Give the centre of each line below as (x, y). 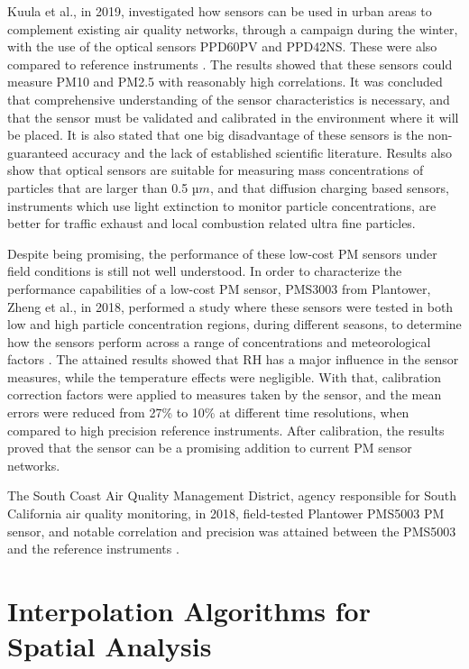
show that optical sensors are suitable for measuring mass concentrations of (216, 170)
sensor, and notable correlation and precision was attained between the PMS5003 (232, 531)
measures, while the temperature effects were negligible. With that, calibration (225, 376)
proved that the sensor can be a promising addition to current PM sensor (210, 448)
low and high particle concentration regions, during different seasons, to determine (234, 324)
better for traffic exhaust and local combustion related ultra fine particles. (212, 223)
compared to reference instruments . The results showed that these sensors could (230, 64)
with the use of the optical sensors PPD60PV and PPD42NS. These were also (222, 46)
